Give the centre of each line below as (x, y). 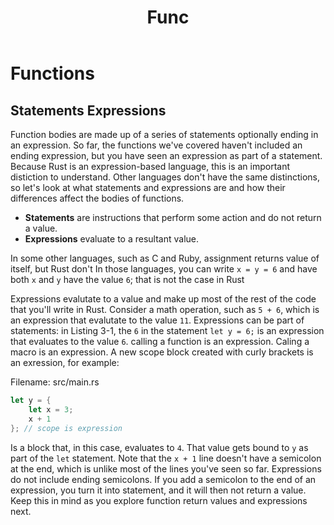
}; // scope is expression (66, 428)
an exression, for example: (65, 362)
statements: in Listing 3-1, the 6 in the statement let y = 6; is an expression (167, 330)
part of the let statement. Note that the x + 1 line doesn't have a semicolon (166, 458)
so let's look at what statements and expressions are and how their (148, 187)
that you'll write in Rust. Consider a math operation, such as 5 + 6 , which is (165, 309)
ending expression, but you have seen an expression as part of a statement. (166, 155)
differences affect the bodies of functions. (97, 198)
